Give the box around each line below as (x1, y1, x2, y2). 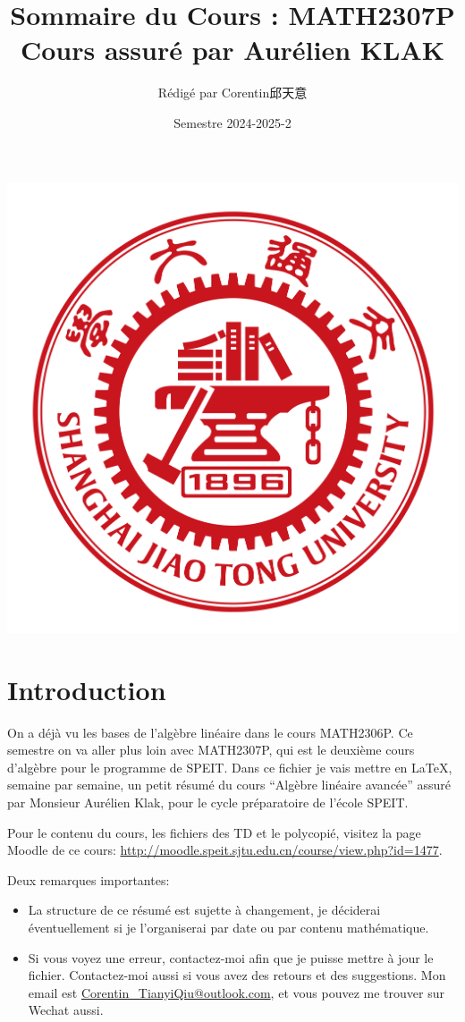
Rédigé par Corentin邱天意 (157, 83, 308, 102)
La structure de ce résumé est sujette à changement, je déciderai (28, 900, 381, 919)
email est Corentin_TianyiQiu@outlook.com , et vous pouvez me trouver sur (28, 983, 444, 1001)
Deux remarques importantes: (7, 870, 170, 889)
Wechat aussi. (28, 1001, 104, 1019)
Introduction (7, 671, 166, 707)
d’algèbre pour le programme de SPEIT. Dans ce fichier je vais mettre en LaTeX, (7, 757, 452, 776)
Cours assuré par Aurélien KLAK (21, 31, 444, 68)
